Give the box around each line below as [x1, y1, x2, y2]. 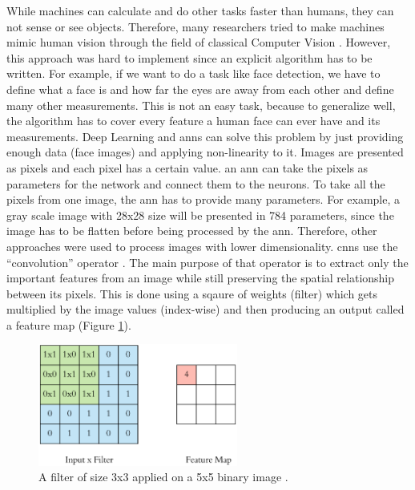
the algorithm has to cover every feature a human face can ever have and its [6, 112, 381, 129]
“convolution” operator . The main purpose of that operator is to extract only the [6, 253, 409, 270]
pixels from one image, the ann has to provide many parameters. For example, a [6, 191, 401, 208]
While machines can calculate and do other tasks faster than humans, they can [6, 2, 394, 18]
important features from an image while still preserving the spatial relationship [6, 269, 395, 286]
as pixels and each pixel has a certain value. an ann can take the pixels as [6, 159, 369, 176]
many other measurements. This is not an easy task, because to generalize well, [6, 96, 396, 113]
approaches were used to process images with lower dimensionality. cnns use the [6, 237, 398, 254]
